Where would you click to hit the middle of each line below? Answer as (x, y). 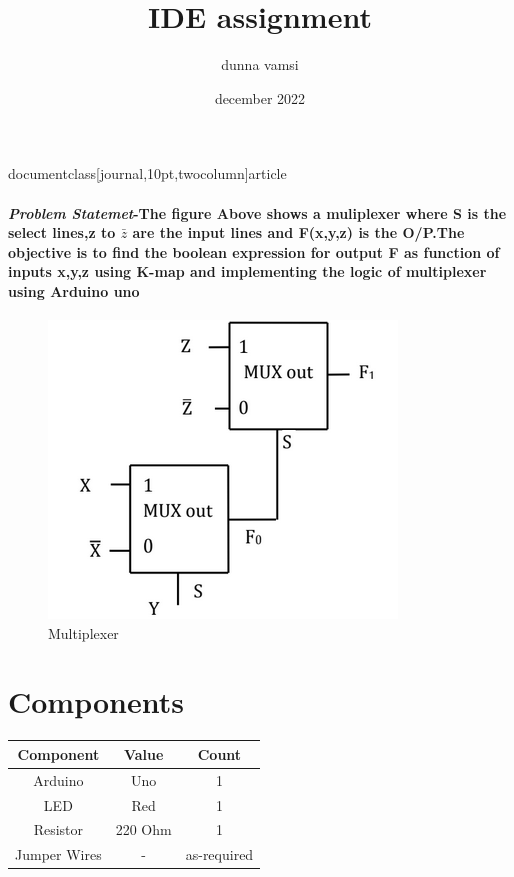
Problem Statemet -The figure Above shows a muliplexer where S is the (257, 212)
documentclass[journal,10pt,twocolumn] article (147, 173)
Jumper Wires (58, 854)
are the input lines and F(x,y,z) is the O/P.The (298, 232)
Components (96, 701)
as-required (219, 854)
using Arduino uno (74, 290)
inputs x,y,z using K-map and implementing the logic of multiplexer (247, 271)
